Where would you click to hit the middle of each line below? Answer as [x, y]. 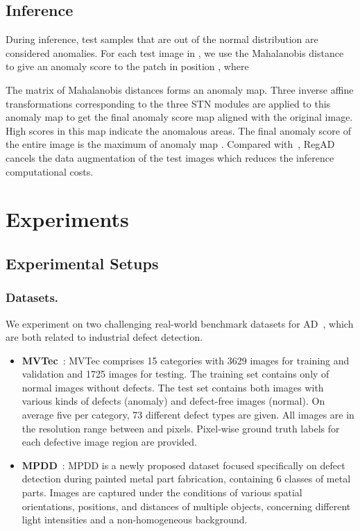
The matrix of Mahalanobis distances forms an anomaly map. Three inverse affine [180, 89]
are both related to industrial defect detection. [104, 337]
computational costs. [50, 171]
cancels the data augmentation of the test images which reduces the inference [170, 157]
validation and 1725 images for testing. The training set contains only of [175, 374]
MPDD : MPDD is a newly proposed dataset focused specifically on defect [183, 465]
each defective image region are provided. [109, 442]
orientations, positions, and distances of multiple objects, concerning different [186, 506]
